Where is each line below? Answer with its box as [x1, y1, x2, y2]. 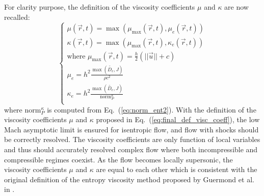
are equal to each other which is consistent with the [96, 164, 257, 175]
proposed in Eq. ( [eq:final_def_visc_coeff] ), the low [96, 114, 260, 125]
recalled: [4, 11, 30, 22]
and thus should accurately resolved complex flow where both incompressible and [4, 144, 258, 155]
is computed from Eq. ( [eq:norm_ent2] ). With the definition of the [47, 104, 256, 115]
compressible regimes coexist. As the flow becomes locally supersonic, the [4, 154, 233, 164]
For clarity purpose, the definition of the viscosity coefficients [4, 2, 195, 12]
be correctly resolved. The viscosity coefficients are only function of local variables [4, 134, 260, 145]
